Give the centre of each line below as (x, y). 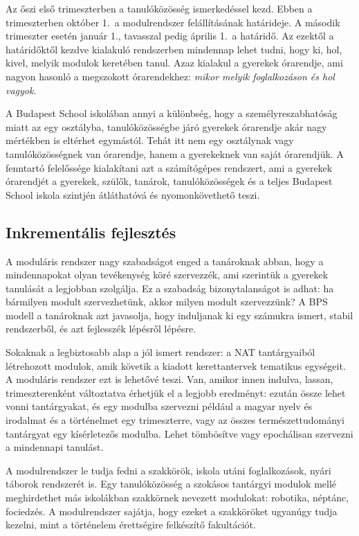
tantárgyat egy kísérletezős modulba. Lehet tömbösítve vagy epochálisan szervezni (179, 433)
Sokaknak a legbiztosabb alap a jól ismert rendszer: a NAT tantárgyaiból (160, 352)
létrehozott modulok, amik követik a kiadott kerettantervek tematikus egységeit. (176, 365)
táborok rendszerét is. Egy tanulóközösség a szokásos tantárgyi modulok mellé (171, 484)
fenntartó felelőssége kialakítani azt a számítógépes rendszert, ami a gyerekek (169, 167)
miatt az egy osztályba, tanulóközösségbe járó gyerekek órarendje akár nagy (166, 126)
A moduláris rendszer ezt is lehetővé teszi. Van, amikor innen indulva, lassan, (169, 379)
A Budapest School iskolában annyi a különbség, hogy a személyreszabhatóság (172, 113)
